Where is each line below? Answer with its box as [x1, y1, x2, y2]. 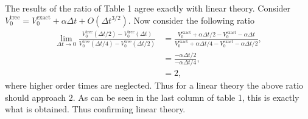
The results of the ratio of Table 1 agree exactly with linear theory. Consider [5, 2, 291, 14]
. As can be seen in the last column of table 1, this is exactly [72, 90, 299, 103]
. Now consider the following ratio [128, 13, 254, 26]
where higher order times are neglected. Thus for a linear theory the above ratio [5, 79, 304, 92]
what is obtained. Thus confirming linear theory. [5, 103, 186, 115]
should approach [5, 90, 66, 103]
